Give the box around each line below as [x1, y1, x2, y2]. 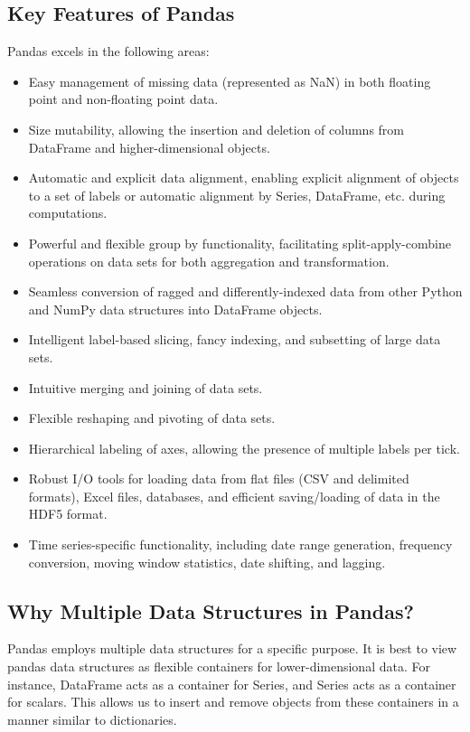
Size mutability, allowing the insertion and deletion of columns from [28, 119, 405, 138]
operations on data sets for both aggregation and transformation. [28, 251, 390, 270]
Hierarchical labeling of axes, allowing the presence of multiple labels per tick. [28, 438, 460, 457]
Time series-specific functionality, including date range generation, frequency [28, 535, 453, 554]
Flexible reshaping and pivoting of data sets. [28, 408, 276, 427]
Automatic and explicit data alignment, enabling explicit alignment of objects [28, 168, 459, 187]
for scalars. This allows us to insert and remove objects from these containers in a [7, 692, 459, 711]
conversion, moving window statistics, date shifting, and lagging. [28, 552, 386, 571]
